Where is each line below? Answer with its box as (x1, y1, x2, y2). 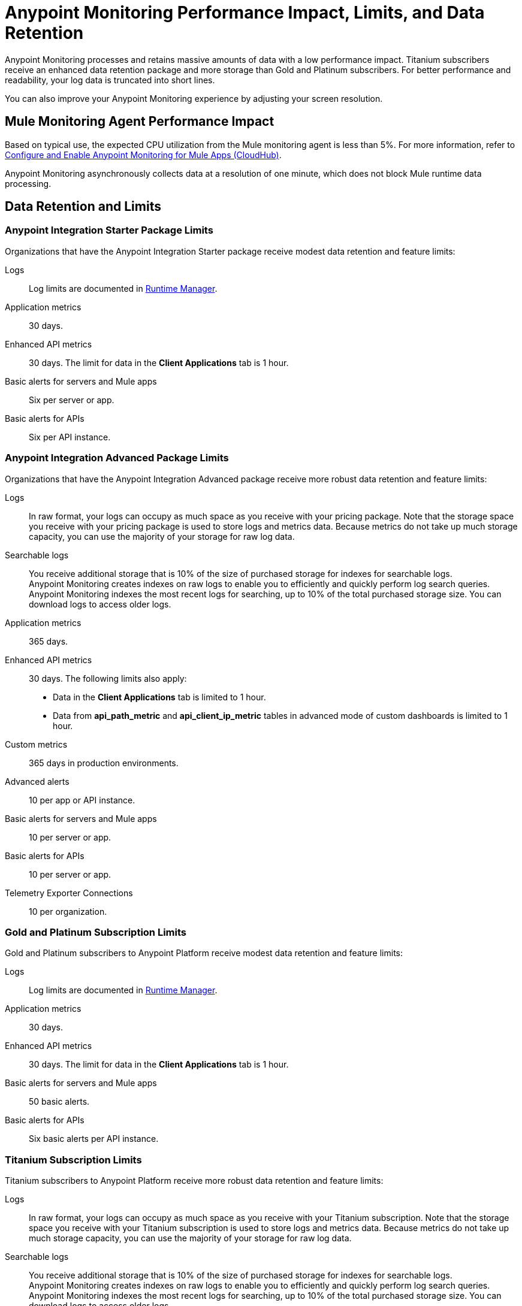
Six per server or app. (29, 394, 114, 405)
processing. (5, 178, 52, 189)
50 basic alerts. (29, 1096, 90, 1107)
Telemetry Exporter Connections (5, 887, 133, 898)
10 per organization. (29, 906, 107, 917)
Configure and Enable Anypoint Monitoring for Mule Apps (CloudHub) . (5, 149, 282, 160)
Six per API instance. (29, 431, 111, 442)
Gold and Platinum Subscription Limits (5, 926, 187, 938)
